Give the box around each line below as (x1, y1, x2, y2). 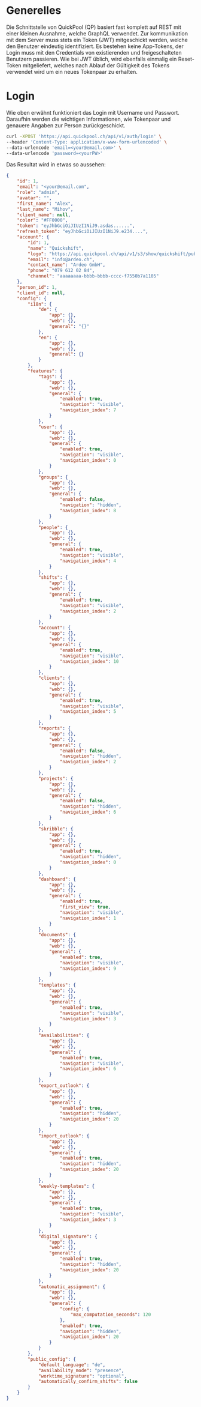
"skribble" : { (38, 826, 74, 832)
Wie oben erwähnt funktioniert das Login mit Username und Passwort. (6, 109, 179, 116)
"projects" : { (38, 775, 74, 781)
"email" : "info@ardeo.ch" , (28, 256, 95, 262)
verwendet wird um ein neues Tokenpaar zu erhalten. (6, 68, 138, 75)
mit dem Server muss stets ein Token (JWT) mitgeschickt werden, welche (6, 36, 188, 43)
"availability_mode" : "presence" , (38, 1367, 124, 1373)
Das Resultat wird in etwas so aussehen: (6, 161, 106, 168)
